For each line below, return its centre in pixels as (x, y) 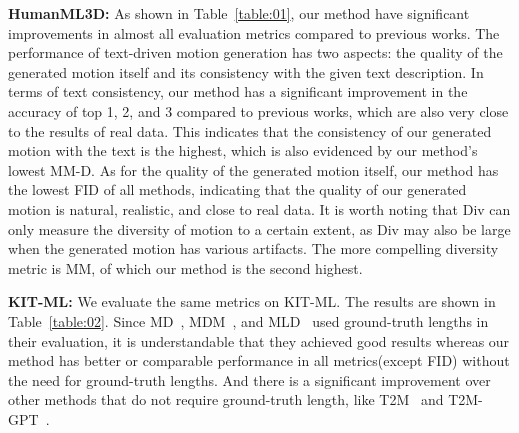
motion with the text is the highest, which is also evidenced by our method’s (243, 150)
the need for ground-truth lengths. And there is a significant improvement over (249, 379)
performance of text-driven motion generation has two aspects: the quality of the (255, 52)
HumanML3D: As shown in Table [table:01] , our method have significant (239, 13)
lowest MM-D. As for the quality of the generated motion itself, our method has (253, 169)
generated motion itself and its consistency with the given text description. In (246, 71)
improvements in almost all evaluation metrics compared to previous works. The (254, 32)
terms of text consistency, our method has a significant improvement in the (238, 91)
